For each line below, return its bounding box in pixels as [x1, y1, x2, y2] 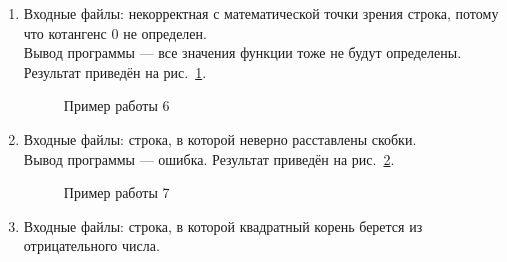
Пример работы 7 [63, 182, 170, 203]
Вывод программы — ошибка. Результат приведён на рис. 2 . [23, 148, 395, 169]
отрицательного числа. [23, 235, 160, 256]
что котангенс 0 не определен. [23, 22, 207, 43]
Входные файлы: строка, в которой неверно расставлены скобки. [23, 128, 417, 149]
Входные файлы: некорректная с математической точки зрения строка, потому [23, 3, 499, 23]
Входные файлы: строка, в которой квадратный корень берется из [23, 215, 423, 236]
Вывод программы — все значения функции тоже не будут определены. [23, 42, 462, 63]
